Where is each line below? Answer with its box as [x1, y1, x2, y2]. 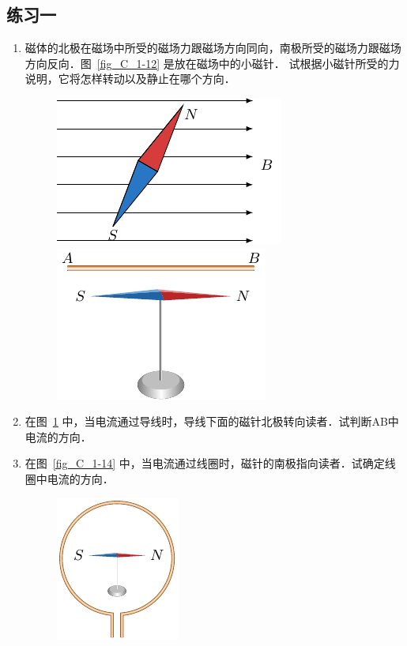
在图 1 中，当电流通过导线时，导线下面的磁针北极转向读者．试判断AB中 [24, 413, 399, 430]
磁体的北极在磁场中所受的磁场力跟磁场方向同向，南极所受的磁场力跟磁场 [24, 39, 401, 56]
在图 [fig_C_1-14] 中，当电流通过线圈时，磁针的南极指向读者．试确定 [24, 455, 385, 471]
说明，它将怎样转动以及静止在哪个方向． [24, 70, 236, 87]
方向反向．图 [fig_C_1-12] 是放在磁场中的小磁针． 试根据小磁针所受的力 [24, 54, 400, 71]
